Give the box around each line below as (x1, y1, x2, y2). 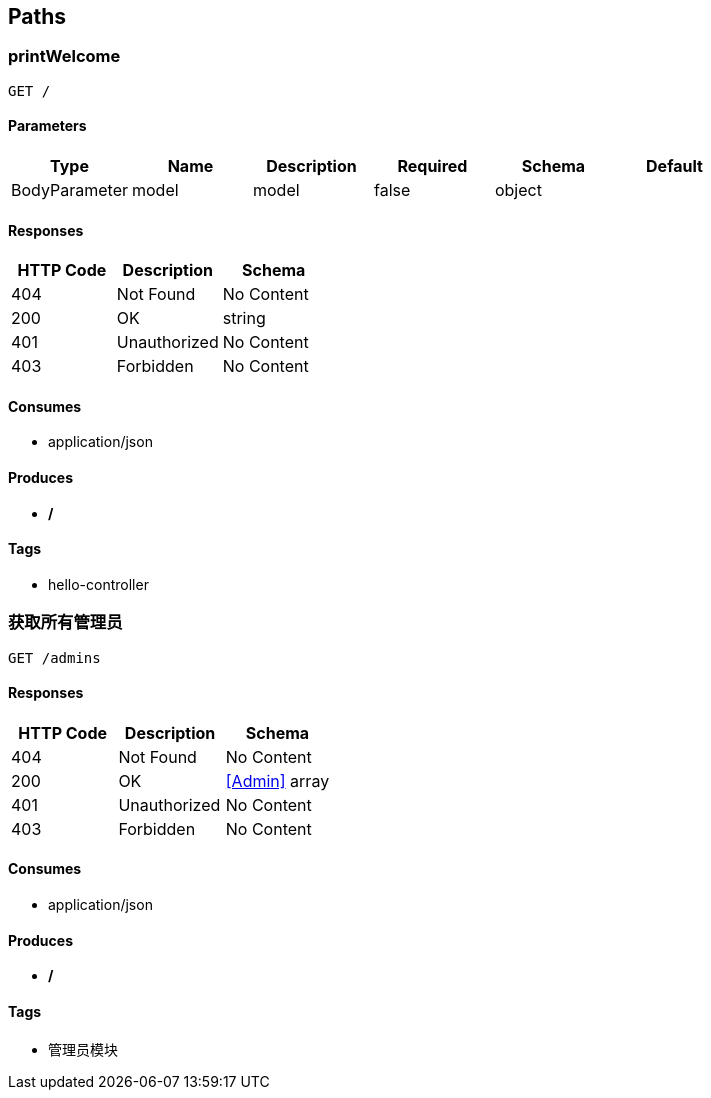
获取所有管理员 (8, 612, 123, 633)
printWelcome (8, 46, 121, 67)
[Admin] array (225, 770, 330, 791)
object (494, 180, 542, 201)
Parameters (8, 117, 87, 135)
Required (397, 156, 468, 177)
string (222, 308, 266, 329)
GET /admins (8, 649, 101, 666)
